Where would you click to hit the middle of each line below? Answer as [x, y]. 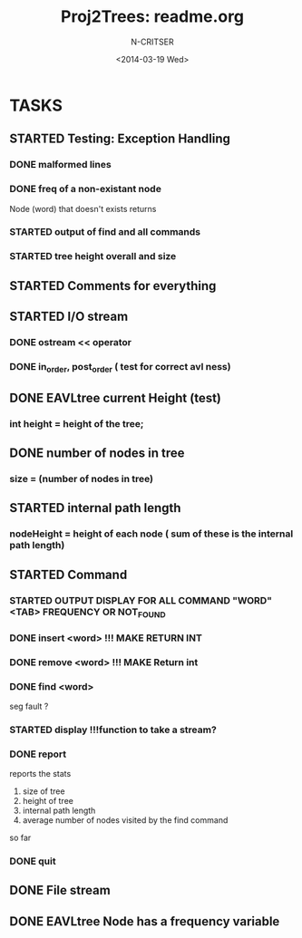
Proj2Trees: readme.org [152, 17]
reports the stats [40, 774]
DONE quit [33, 861]
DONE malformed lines [60, 165]
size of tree [44, 791]
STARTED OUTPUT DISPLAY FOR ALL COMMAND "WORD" [141, 600]
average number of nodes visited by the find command [125, 820]
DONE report [38, 754]
